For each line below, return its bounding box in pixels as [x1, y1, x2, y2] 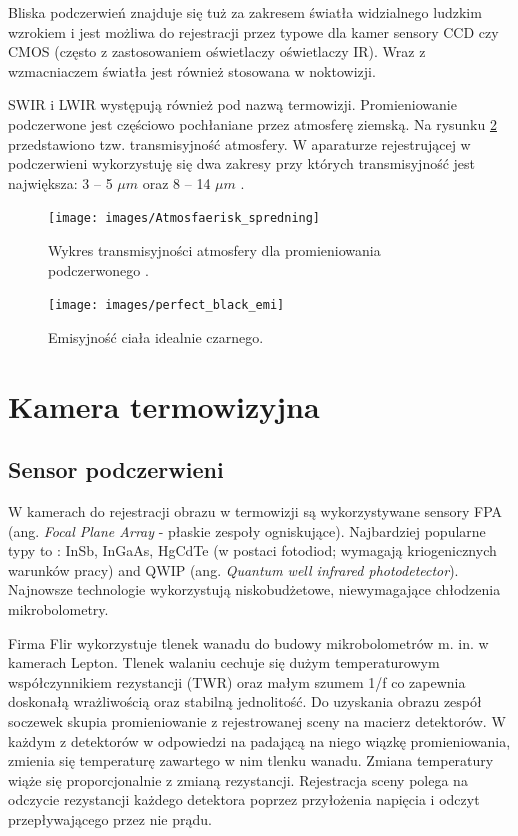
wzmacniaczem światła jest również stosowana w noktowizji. [8, 60, 376, 81]
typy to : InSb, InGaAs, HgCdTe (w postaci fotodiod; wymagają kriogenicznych [8, 540, 497, 561]
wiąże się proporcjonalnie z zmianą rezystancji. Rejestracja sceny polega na [8, 769, 468, 790]
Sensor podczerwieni [8, 454, 224, 485]
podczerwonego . [48, 259, 149, 280]
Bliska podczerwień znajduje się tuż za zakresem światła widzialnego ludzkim [8, 2, 482, 22]
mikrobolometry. [8, 598, 109, 619]
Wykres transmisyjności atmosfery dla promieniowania [48, 240, 381, 260]
